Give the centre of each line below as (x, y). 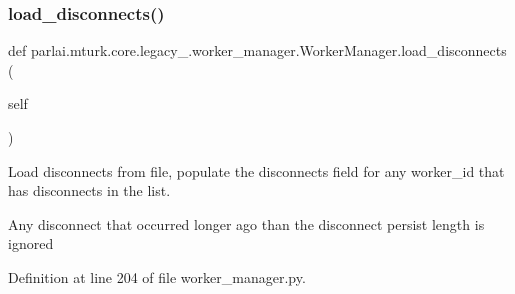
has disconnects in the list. (89, 190)
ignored (31, 243)
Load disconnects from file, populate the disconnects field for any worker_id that (256, 170)
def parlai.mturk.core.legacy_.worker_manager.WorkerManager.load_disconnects (257, 50)
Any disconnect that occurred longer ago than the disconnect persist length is (246, 223)
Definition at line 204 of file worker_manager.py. (157, 276)
